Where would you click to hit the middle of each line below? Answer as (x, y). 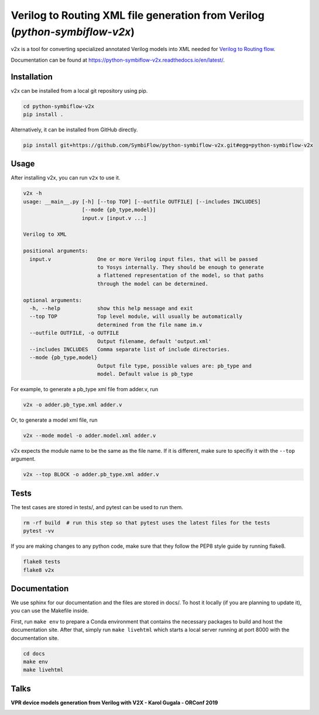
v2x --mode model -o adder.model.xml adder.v (90, 436)
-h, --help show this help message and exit (111, 308)
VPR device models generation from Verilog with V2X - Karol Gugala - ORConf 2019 (114, 702)
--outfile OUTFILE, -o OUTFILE (74, 333)
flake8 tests (42, 562)
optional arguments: (52, 300)
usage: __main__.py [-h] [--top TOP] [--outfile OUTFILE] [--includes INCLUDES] (142, 201)
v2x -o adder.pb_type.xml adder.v (73, 405)
